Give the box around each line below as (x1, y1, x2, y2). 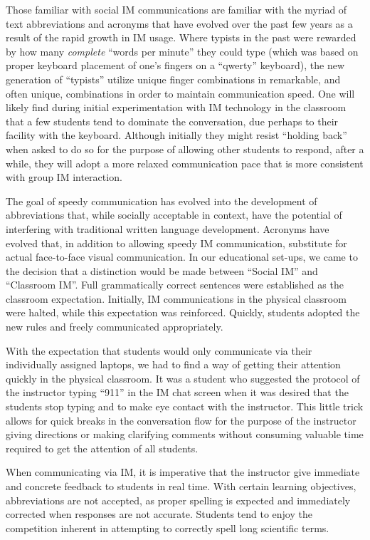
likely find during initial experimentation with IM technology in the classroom (6, 100, 347, 115)
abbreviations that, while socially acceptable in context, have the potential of (6, 207, 342, 222)
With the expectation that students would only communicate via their (6, 343, 312, 358)
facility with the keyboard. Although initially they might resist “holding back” (6, 128, 347, 142)
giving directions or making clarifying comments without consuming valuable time (6, 427, 364, 442)
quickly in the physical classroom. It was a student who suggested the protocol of (6, 370, 360, 385)
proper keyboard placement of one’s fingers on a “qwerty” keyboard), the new (6, 58, 344, 73)
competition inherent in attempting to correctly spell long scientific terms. (6, 520, 329, 535)
